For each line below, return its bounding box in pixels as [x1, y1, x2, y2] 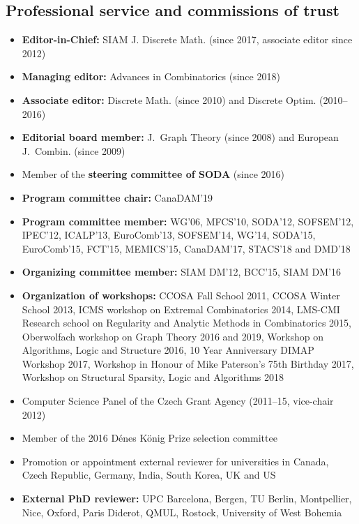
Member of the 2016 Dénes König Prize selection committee [22, 431, 277, 445]
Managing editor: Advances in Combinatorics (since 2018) [22, 69, 280, 84]
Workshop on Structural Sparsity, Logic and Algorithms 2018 [22, 370, 284, 384]
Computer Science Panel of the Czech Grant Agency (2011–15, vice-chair [22, 394, 334, 408]
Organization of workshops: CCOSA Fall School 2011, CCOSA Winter [22, 287, 340, 302]
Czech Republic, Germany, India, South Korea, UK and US [22, 467, 276, 482]
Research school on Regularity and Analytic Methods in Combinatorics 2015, [22, 315, 351, 330]
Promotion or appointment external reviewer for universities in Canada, [22, 454, 329, 468]
